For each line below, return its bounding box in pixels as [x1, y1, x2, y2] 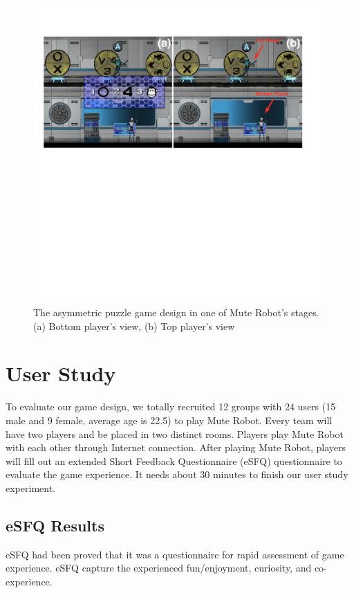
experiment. [6, 480, 55, 495]
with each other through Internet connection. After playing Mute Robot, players [6, 440, 346, 455]
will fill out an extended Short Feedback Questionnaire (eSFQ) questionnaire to [6, 453, 342, 468]
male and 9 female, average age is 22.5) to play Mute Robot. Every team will [6, 412, 333, 427]
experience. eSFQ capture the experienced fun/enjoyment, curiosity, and [6, 560, 312, 575]
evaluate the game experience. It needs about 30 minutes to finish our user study [6, 467, 348, 482]
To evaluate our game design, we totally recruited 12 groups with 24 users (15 [6, 399, 336, 414]
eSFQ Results [6, 514, 104, 536]
